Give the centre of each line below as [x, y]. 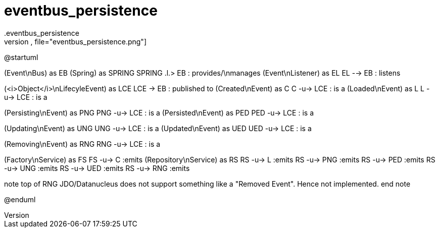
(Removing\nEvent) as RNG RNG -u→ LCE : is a [82, 144]
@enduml [20, 199]
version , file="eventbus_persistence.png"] [75, 41]
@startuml [21, 57]
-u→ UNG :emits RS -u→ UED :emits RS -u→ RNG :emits [97, 168]
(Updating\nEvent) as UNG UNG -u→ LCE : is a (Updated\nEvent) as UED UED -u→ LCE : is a [158, 128]
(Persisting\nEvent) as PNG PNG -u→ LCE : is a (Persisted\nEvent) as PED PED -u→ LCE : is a [159, 112]
